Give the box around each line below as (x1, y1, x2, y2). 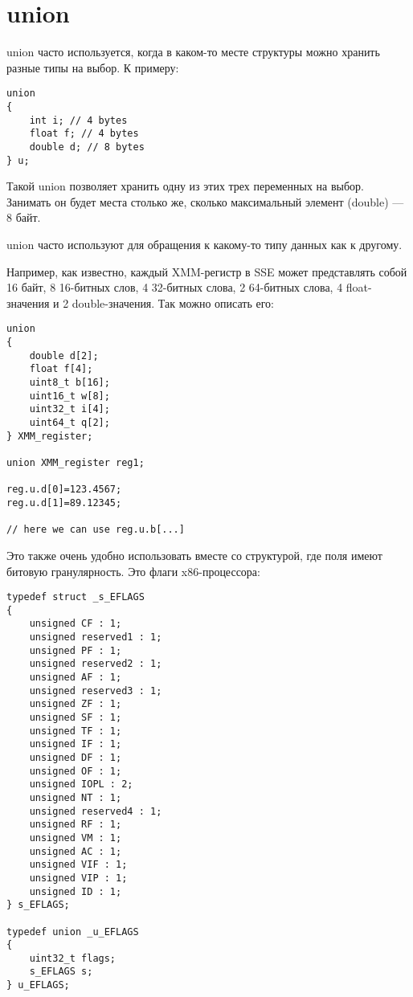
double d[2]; (29, 349, 99, 362)
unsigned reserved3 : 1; (29, 684, 162, 697)
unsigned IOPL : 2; (29, 778, 133, 791)
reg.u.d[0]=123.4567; (6, 484, 122, 496)
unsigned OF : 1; (29, 765, 122, 777)
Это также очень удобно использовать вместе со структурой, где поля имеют (6, 546, 382, 563)
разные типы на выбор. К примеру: (6, 59, 179, 76)
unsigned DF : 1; (29, 751, 122, 763)
